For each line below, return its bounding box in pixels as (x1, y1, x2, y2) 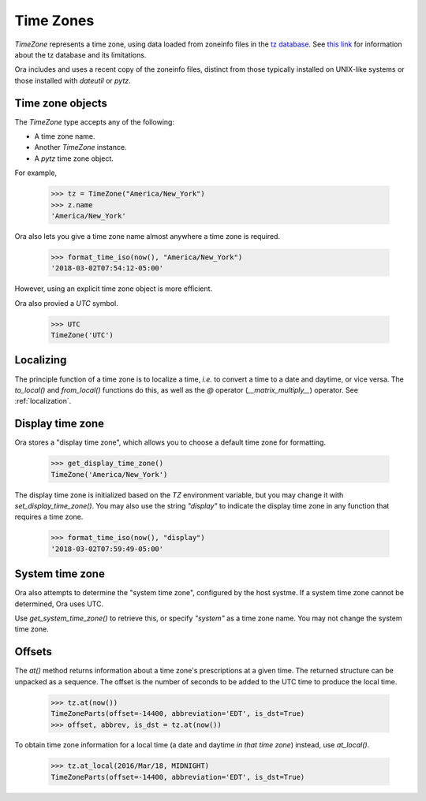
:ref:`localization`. (14, 397, 72, 406)
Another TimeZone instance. (34, 143, 127, 152)
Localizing (14, 353, 67, 367)
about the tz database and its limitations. (14, 50, 147, 59)
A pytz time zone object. (34, 154, 114, 163)
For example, (14, 168, 58, 177)
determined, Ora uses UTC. (14, 599, 104, 609)
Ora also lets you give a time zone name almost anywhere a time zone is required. (14, 231, 280, 240)
